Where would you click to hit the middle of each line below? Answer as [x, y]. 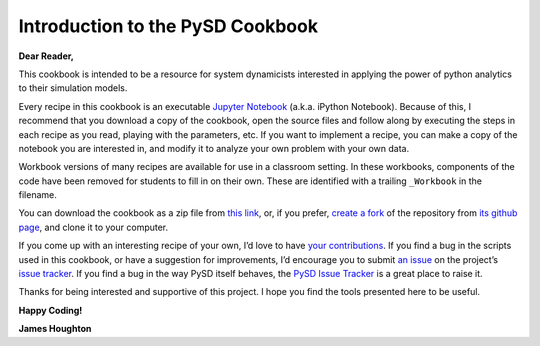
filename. [37, 195]
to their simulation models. [73, 88]
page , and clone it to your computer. [93, 227]
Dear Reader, [46, 56]
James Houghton [55, 329]
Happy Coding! [50, 310]
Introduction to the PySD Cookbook [168, 26]
